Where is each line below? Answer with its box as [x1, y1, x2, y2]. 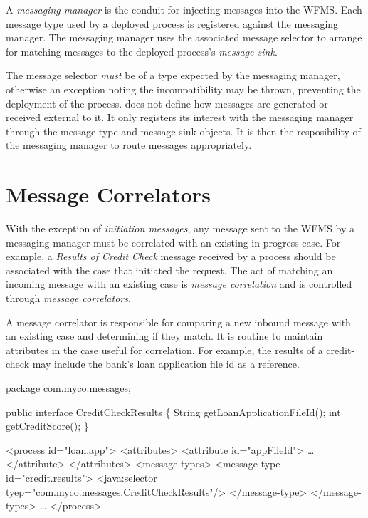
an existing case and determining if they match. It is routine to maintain [6, 328, 323, 343]
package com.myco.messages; [6, 380, 131, 395]
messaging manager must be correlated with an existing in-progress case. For [6, 234, 341, 249]
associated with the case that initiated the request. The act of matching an [6, 262, 333, 277]
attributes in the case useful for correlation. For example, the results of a [6, 342, 323, 357]
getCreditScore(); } [6, 418, 89, 433]
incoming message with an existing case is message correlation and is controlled [6, 276, 352, 291]
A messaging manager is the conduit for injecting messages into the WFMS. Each [6, 2, 362, 16]
